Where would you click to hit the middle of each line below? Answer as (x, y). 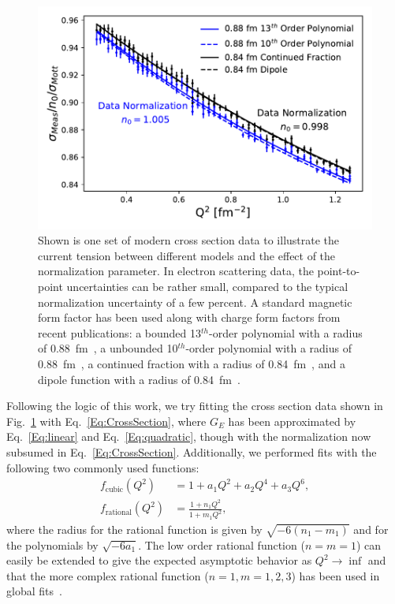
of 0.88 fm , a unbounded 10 (108, 348)
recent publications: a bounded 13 (120, 332)
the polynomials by (52, 544)
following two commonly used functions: (103, 467)
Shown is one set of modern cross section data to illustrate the (189, 240)
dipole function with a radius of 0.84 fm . (139, 379)
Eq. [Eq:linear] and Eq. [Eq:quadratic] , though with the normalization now (189, 436)
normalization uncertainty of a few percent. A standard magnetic (195, 302)
